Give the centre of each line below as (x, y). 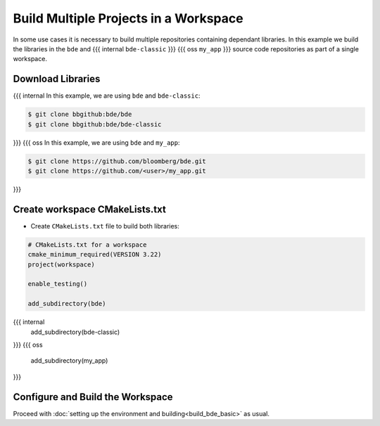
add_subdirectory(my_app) (69, 361)
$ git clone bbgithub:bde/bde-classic (95, 124)
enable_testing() (58, 284)
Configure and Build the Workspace (93, 397)
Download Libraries (57, 79)
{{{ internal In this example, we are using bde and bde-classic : (107, 96)
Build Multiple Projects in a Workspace (128, 18)
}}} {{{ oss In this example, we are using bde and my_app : (96, 142)
